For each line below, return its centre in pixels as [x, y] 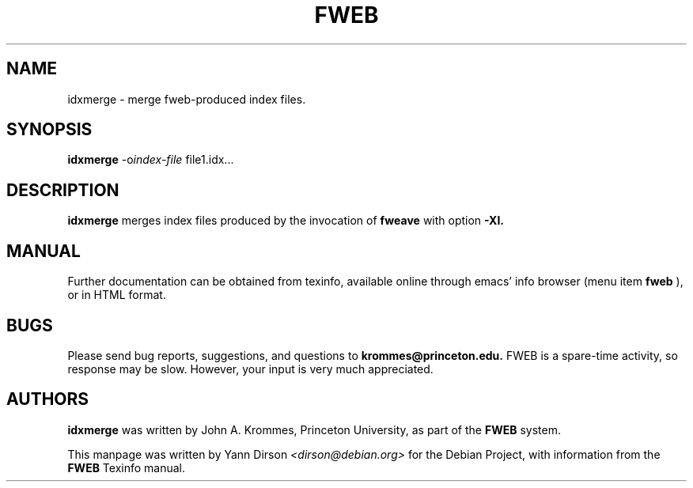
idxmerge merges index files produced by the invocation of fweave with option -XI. [286, 221]
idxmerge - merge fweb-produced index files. [187, 99]
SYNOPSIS [49, 130]
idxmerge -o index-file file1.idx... [151, 160]
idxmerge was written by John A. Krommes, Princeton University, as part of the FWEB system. [314, 429]
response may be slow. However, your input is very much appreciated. [250, 369]
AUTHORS [48, 399]
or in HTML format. [117, 295]
